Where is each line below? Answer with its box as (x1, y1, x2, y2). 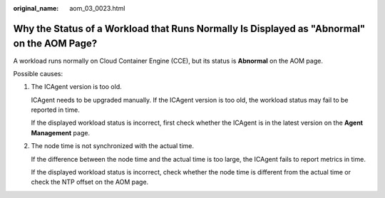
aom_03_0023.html (69, 4, 125, 12)
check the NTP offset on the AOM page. (31, 178, 149, 187)
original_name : (13, 4, 59, 12)
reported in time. (31, 105, 80, 114)
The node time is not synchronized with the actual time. (31, 142, 195, 150)
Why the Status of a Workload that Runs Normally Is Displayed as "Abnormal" (13, 22, 366, 35)
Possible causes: (13, 69, 63, 78)
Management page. (31, 128, 91, 137)
